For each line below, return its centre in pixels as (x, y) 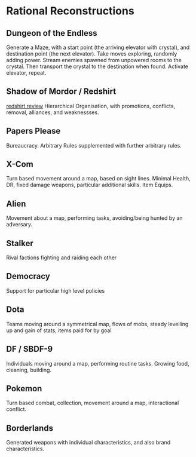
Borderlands (30, 428)
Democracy (28, 276)
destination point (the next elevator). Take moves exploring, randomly (92, 54)
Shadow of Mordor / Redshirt (61, 92)
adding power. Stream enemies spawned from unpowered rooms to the (94, 60)
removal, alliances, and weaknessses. (53, 112)
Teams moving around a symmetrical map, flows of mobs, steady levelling (97, 324)
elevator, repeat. (26, 73)
